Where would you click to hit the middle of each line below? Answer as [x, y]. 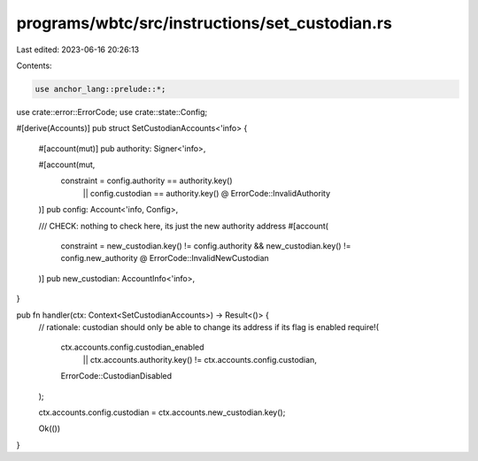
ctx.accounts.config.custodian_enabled [132, 347]
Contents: [34, 65]
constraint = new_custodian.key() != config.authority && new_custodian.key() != [206, 246]
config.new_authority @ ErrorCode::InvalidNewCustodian [165, 258]
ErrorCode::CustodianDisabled [116, 376]
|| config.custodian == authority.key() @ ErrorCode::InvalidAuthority [207, 193]
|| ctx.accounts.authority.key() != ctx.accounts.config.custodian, [200, 359]
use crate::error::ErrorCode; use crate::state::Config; [112, 111]
